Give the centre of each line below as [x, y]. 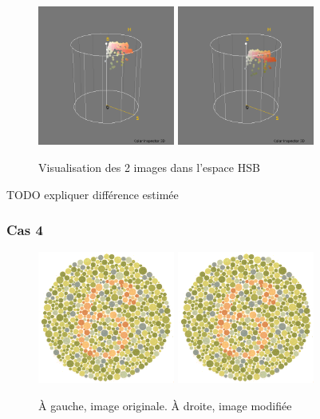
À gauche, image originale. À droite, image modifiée [165, 405]
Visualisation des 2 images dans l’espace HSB [149, 167]
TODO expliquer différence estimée [93, 194]
